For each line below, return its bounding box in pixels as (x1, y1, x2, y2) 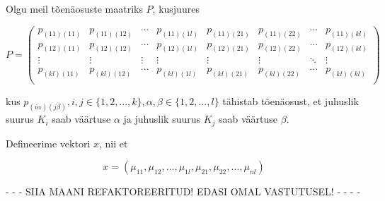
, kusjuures (152, 1, 200, 16)
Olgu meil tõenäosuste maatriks (6, 1, 143, 16)
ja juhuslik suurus (123, 111, 200, 126)
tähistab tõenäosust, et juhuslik (222, 94, 359, 109)
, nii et (98, 135, 128, 150)
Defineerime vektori (6, 135, 91, 150)
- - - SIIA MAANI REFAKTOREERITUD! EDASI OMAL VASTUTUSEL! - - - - (6, 184, 361, 199)
